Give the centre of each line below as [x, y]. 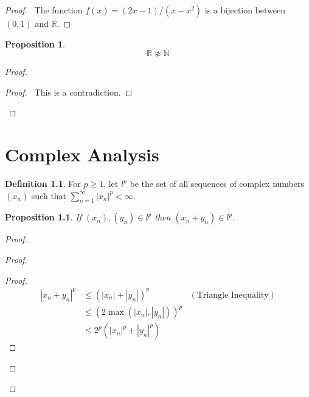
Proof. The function [44, 10]
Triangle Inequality [233, 295]
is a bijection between [245, 10]
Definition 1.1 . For [43, 184]
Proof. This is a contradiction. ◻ [69, 92]
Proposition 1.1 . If [43, 217]
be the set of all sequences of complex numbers [217, 184]
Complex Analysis [82, 154]
